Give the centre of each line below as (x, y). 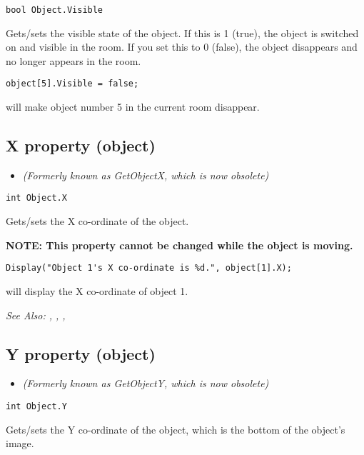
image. (20, 443)
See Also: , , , (36, 315)
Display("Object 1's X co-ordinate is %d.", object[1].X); (149, 268)
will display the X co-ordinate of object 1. (97, 290)
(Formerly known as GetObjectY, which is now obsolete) (146, 383)
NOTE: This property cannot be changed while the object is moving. (180, 245)
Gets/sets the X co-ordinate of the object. (97, 221)
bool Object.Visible (55, 10)
